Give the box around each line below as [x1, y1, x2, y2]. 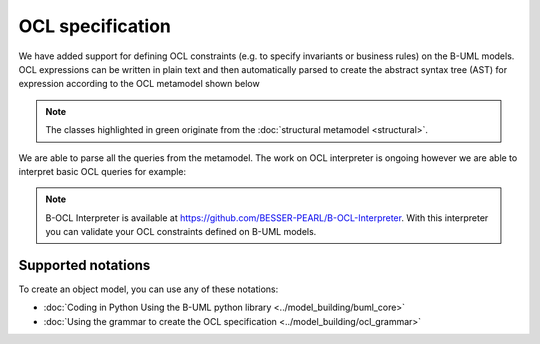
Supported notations [18, 256, 151, 274]
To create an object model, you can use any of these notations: [18, 283, 279, 295]
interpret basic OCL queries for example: [18, 165, 187, 177]
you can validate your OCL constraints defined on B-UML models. [45, 226, 317, 238]
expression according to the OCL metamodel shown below [18, 78, 260, 90]
